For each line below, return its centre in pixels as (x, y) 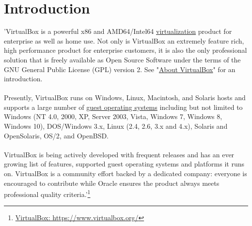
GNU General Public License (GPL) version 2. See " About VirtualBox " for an (120, 69)
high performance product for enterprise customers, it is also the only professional (126, 50)
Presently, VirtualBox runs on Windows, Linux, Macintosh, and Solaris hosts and (125, 98)
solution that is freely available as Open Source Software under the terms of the (122, 59)
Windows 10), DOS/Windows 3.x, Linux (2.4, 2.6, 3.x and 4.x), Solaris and (116, 126)
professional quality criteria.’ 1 (47, 193)
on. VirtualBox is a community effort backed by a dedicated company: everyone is (126, 173)
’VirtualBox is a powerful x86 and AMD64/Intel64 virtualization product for (118, 31)
